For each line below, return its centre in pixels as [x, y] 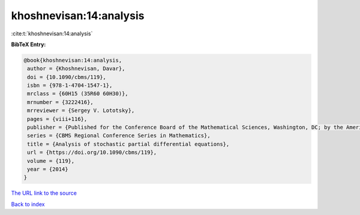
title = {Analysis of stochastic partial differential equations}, [128, 144]
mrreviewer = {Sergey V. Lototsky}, [81, 110]
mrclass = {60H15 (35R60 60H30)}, [78, 94]
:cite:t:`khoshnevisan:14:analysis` [52, 34]
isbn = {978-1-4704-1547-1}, [70, 86]
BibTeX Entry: [28, 44]
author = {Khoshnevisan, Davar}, [76, 69]
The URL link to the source [44, 193]
